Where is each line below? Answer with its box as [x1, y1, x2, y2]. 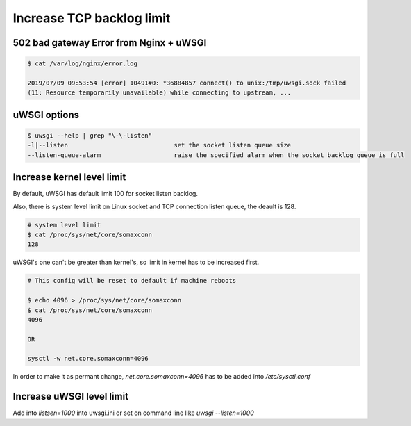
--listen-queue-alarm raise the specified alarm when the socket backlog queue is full [27, 151, 405, 159]
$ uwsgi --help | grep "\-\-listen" [27, 131, 153, 139]
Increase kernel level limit [12, 171, 126, 183]
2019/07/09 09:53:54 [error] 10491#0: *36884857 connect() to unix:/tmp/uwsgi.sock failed [27, 79, 346, 87]
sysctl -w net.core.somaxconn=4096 [27, 354, 149, 363]
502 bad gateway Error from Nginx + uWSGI [12, 37, 207, 49]
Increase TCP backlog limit [12, 10, 171, 26]
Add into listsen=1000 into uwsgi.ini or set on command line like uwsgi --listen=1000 [12, 409, 255, 417]
